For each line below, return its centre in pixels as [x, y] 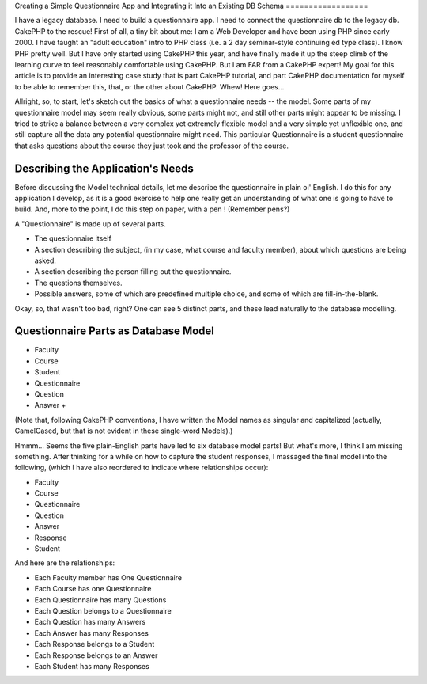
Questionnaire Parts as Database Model [115, 331]
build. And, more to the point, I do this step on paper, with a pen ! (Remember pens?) [152, 209]
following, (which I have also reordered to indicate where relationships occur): [142, 468]
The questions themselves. [78, 283]
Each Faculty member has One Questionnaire [108, 577]
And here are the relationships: [65, 563]
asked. [45, 260]
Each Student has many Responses [92, 666]
